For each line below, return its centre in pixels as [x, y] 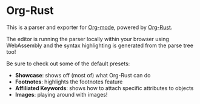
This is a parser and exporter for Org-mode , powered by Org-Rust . [89, 27]
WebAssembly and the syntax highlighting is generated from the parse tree [100, 45]
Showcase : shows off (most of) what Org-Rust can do [83, 75]
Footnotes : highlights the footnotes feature [69, 82]
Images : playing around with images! [61, 94]
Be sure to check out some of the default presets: [68, 63]
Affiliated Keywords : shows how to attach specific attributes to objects [104, 88]
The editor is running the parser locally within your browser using [88, 39]
